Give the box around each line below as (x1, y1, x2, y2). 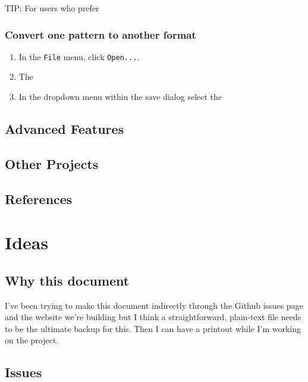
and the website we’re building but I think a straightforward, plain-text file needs (5, 311, 301, 323)
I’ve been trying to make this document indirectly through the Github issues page (5, 299, 303, 311)
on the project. (5, 334, 59, 346)
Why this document (5, 271, 130, 289)
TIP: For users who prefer (5, 2, 99, 14)
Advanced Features (5, 120, 124, 138)
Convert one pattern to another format (5, 27, 196, 42)
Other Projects (5, 154, 99, 173)
